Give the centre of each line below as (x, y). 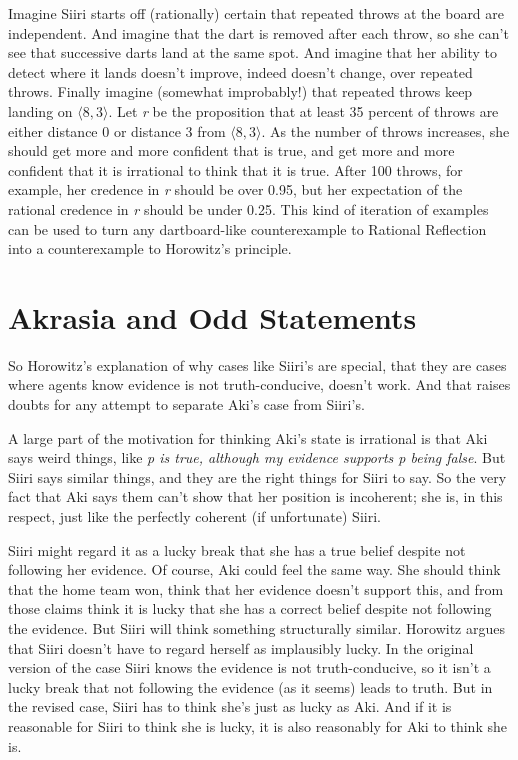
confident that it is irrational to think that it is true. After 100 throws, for (235, 169)
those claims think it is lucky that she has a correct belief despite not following (250, 608)
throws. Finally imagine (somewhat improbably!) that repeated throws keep (240, 91)
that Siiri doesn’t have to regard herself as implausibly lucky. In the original (241, 647)
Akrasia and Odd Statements (212, 316)
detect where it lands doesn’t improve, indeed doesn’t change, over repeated (240, 71)
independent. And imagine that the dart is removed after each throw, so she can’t (258, 32)
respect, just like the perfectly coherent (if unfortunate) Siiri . (194, 516)
